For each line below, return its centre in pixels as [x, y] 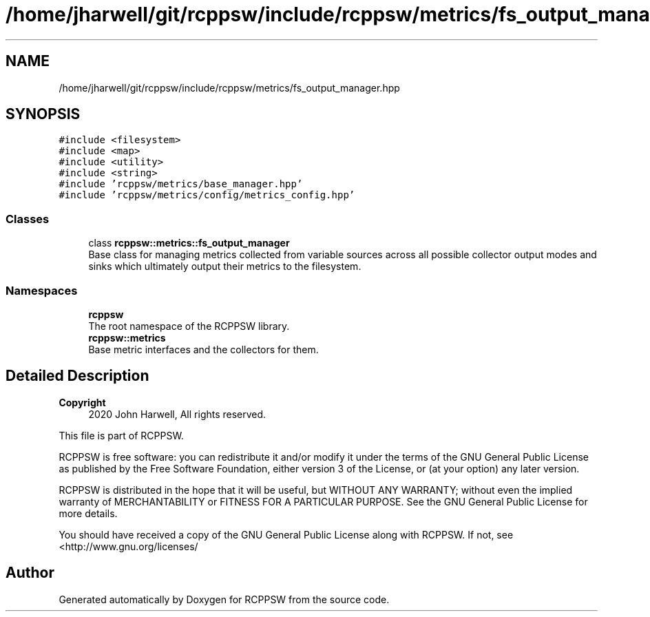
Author [30, 573]
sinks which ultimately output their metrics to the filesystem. [225, 266]
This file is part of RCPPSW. [121, 435]
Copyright [82, 402]
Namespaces [42, 290]
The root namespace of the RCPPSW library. [189, 326]
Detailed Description [77, 376]
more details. [88, 513]
